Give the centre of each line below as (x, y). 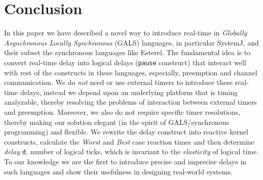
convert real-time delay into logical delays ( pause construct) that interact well (125, 62)
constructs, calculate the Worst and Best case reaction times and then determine (129, 141)
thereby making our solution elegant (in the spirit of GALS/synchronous (117, 122)
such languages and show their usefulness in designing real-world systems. (118, 171)
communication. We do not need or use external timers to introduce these (118, 82)
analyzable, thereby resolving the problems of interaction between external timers (131, 102)
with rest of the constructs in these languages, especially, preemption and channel (131, 72)
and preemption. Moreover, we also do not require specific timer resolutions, (122, 111)
